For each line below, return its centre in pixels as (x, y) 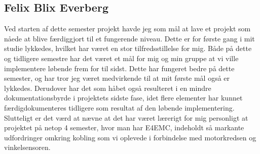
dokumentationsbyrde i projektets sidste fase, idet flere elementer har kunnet (123, 98)
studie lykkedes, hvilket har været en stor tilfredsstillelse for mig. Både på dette (128, 48)
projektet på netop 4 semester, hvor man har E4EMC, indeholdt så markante (124, 127)
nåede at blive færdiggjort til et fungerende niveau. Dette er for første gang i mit (129, 38)
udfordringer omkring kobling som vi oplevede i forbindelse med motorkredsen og (130, 137)
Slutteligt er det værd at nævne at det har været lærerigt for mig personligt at (126, 117)
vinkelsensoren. (27, 147)
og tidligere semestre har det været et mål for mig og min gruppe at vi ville (121, 58)
